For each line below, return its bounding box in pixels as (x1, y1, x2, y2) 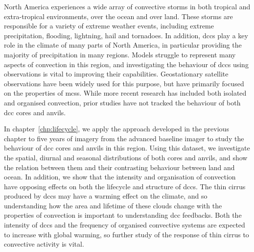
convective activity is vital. (4, 239, 84, 249)
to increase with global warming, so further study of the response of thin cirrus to (4, 229, 249, 239)
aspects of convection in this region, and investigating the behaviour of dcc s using (4, 59, 249, 69)
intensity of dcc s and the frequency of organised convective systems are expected (4, 220, 245, 230)
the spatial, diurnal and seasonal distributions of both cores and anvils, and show (4, 152, 248, 162)
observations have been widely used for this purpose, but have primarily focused (4, 78, 244, 88)
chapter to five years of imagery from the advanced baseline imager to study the (4, 133, 244, 143)
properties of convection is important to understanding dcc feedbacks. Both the (4, 210, 242, 220)
